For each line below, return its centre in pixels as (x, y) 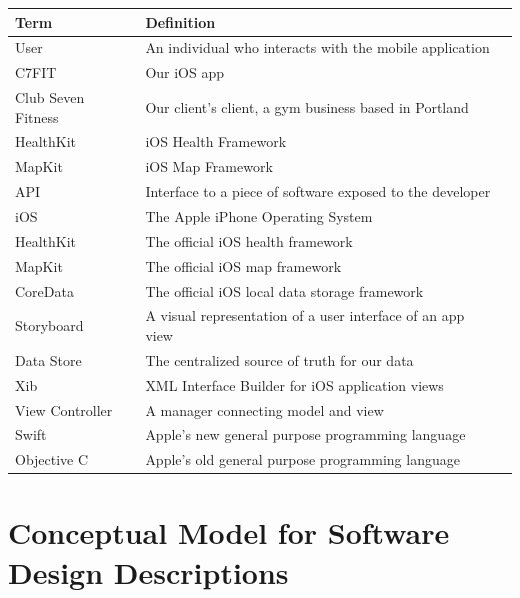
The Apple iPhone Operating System (259, 216)
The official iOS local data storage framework (284, 290)
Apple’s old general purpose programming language (302, 459)
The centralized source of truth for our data (279, 359)
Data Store (48, 359)
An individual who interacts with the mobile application (317, 47)
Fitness (37, 116)
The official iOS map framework (243, 265)
